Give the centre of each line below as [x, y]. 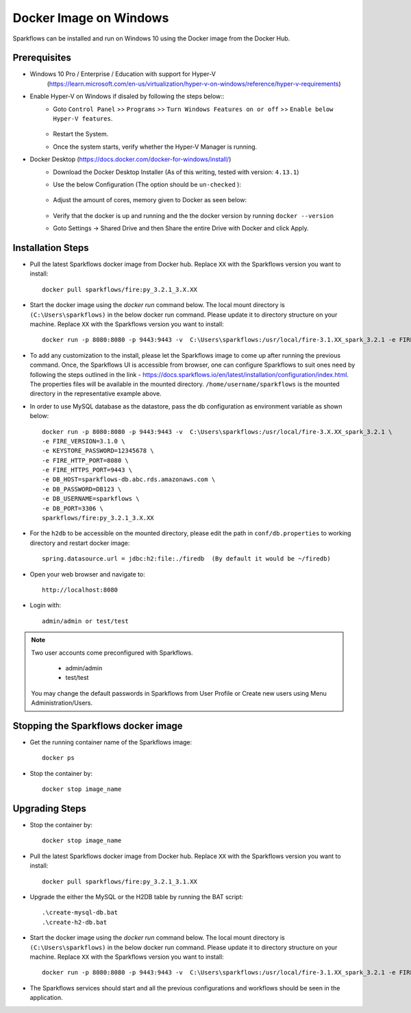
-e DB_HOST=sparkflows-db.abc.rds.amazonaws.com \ [129, 479]
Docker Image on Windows [91, 18]
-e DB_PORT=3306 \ [73, 508]
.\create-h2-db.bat [75, 922]
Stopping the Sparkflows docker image [98, 725]
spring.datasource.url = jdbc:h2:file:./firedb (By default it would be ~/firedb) [187, 559]
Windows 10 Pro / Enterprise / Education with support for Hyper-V [123, 74]
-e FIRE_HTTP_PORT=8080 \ [86, 460]
